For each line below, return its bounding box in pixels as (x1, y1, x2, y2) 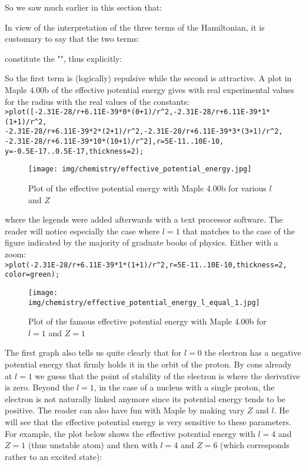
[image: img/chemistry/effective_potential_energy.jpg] (28, 165, 252, 174)
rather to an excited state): (5, 450, 102, 462)
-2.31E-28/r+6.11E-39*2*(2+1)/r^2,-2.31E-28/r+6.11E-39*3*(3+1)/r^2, (5, 127, 283, 136)
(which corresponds (220, 439, 290, 451)
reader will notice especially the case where (5, 224, 160, 237)
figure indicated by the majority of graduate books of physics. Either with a (5, 236, 278, 249)
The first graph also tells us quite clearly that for (5, 346, 182, 359)
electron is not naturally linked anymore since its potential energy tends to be (5, 392, 285, 405)
